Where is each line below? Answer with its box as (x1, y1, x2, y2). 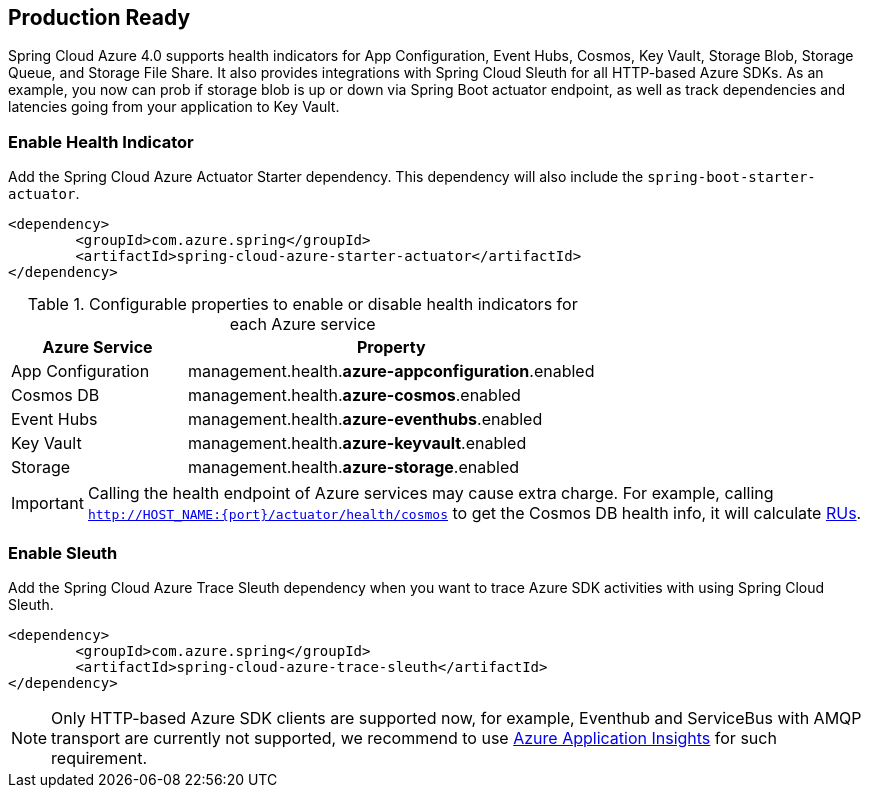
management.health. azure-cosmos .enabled (188, 385, 521, 406)
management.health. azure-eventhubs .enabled (188, 409, 543, 430)
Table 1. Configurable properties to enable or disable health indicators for (27, 294, 578, 315)
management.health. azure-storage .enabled (188, 457, 520, 478)
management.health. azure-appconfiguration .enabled (188, 361, 595, 382)
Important (11, 493, 84, 514)
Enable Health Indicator (8, 131, 194, 152)
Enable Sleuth (8, 542, 118, 563)
